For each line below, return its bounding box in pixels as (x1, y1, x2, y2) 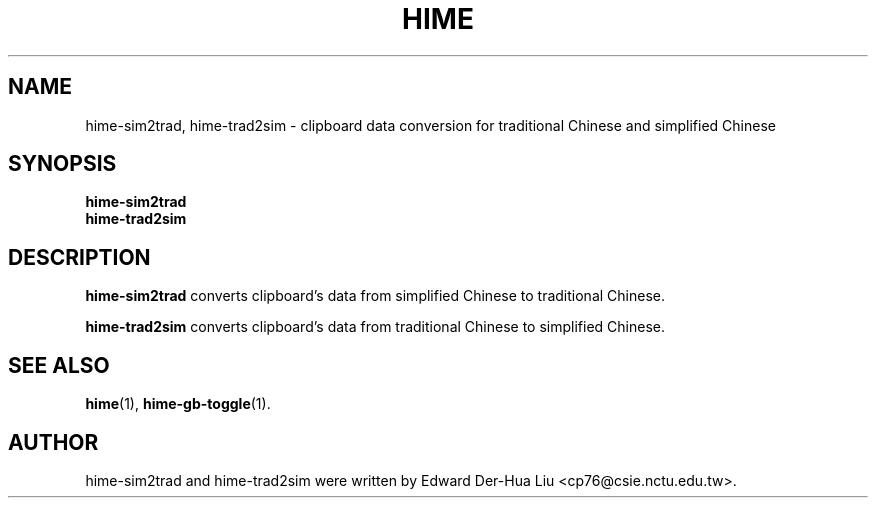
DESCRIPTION (8, 244, 151, 270)
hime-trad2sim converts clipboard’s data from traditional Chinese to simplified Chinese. (85, 318, 665, 336)
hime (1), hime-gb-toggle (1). (85, 395, 271, 413)
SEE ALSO (8, 352, 110, 378)
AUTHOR (8, 429, 99, 455)
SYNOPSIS (8, 151, 117, 177)
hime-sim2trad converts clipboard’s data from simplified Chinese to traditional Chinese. (85, 287, 665, 305)
